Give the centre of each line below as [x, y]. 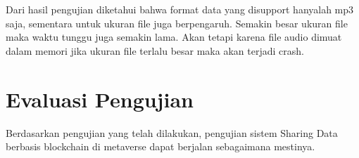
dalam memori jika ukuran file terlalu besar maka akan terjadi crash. [155, 50]
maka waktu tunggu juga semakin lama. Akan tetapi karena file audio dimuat [174, 37]
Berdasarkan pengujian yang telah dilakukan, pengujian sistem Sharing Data [172, 132]
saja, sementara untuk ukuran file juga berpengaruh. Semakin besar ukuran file [177, 23]
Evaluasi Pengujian [100, 99]
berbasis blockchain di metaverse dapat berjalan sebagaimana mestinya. [160, 146]
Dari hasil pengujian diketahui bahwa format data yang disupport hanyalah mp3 [180, 9]
